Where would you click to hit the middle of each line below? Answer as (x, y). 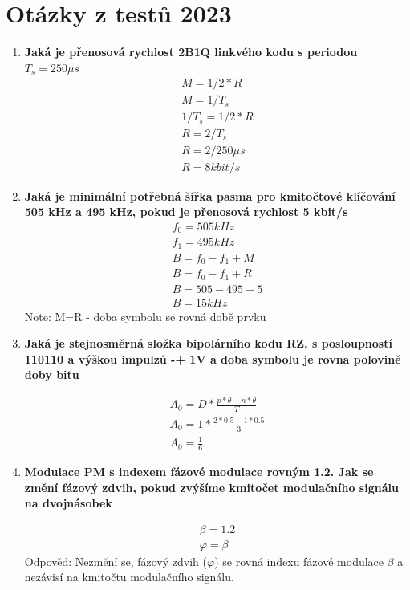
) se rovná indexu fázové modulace (299, 561)
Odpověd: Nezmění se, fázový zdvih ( (116, 561)
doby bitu (52, 374)
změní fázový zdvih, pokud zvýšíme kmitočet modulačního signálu (211, 487)
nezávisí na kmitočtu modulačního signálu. (129, 577)
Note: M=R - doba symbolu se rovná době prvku (145, 316)
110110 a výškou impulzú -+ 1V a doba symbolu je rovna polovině (213, 358)
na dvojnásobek (68, 503)
